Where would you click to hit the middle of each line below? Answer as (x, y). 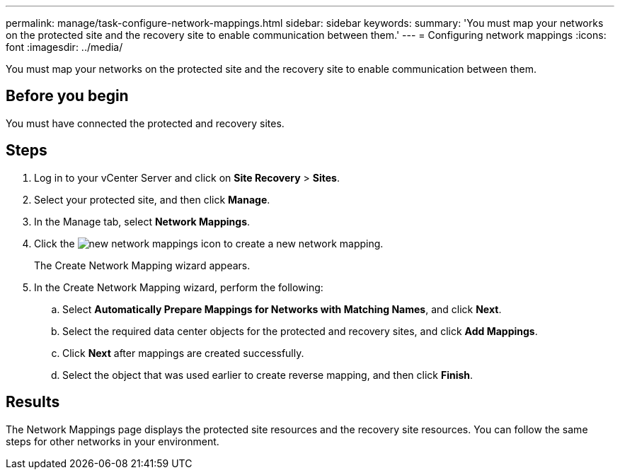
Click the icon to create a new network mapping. (209, 243)
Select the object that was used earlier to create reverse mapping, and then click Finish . (268, 375)
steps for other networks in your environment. (113, 441)
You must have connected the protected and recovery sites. (145, 123)
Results (33, 402)
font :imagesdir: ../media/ (64, 47)
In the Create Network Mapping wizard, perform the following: (179, 287)
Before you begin (67, 96)
